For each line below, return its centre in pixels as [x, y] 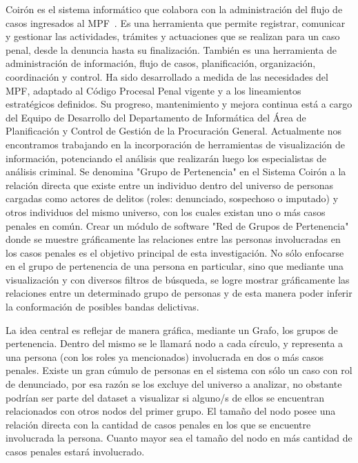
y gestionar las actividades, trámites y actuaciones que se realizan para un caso [173, 36]
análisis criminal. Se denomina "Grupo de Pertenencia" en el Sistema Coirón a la [176, 171]
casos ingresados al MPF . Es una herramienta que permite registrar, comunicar [176, 22]
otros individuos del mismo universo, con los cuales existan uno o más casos [166, 211]
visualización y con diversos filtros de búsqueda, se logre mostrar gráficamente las [178, 279]
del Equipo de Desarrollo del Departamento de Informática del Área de [156, 117]
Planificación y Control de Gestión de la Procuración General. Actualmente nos [174, 131]
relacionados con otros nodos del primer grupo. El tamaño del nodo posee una [171, 411]
